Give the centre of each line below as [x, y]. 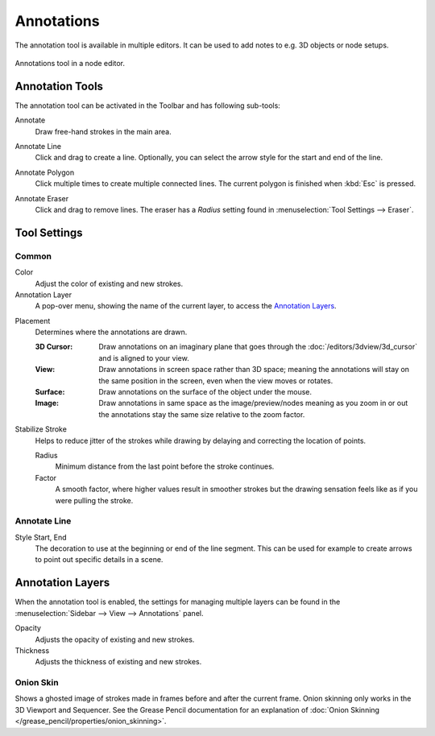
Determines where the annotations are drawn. [111, 332]
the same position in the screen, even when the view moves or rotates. [216, 380]
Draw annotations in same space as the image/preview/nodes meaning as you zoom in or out [253, 403]
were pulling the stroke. [94, 500]
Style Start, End [41, 537]
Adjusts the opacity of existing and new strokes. [115, 639]
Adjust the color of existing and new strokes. [109, 283]
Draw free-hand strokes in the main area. [104, 131]
